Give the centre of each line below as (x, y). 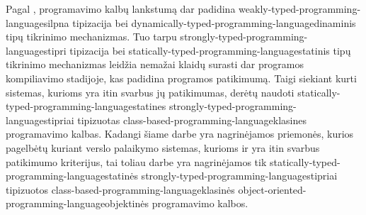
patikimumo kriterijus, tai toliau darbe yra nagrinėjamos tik (136, 161)
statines (149, 106)
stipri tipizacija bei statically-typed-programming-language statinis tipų (197, 50)
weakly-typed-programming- (300, 9)
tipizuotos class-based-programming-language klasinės (120, 189)
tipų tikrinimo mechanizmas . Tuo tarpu (91, 37)
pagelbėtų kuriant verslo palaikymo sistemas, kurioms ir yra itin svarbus (163, 147)
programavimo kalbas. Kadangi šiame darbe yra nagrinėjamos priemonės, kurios (180, 134)
